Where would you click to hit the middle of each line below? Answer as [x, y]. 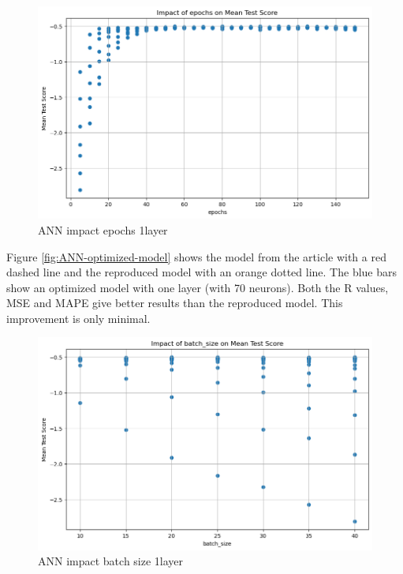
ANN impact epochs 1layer [103, 229]
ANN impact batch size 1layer [111, 561]
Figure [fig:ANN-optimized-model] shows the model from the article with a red [196, 256]
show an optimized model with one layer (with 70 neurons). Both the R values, [198, 287]
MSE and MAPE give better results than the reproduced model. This [175, 303]
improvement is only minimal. [78, 318]
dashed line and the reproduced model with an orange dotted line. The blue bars [202, 272]
